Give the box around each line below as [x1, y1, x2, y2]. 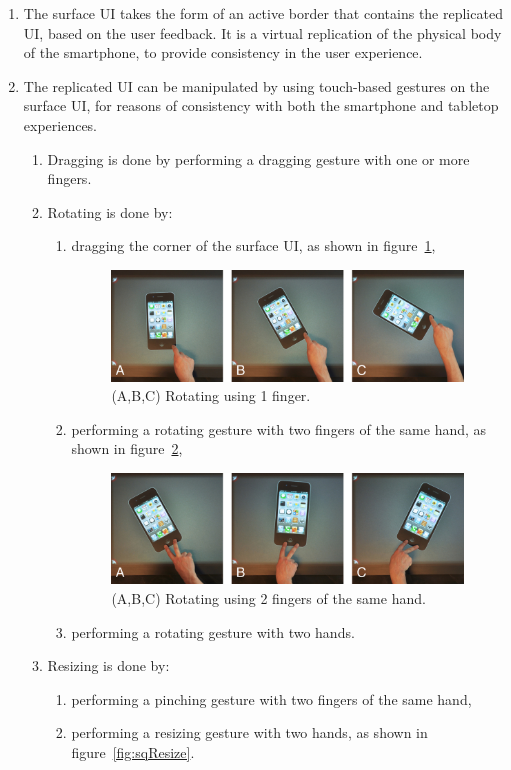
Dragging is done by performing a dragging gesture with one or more [47, 148, 470, 169]
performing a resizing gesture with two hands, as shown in [71, 722, 428, 743]
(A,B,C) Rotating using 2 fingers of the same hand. [111, 588, 426, 609]
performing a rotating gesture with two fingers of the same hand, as [71, 418, 487, 439]
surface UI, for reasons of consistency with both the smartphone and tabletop [23, 95, 499, 116]
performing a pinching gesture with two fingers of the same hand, [71, 688, 472, 709]
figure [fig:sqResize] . [71, 742, 195, 762]
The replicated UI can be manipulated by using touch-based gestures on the [23, 75, 490, 96]
